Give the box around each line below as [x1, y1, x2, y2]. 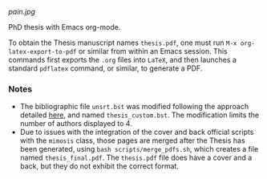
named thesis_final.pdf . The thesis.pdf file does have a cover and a [19, 153, 253, 163]
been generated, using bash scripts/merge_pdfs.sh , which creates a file [19, 144, 259, 154]
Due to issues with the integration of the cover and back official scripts [19, 128, 254, 137]
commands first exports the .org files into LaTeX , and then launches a [8, 55, 237, 64]
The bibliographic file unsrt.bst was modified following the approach [19, 102, 249, 112]
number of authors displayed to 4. [19, 119, 132, 128]
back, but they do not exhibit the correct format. [19, 161, 179, 171]
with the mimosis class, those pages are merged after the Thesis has [19, 136, 246, 145]
